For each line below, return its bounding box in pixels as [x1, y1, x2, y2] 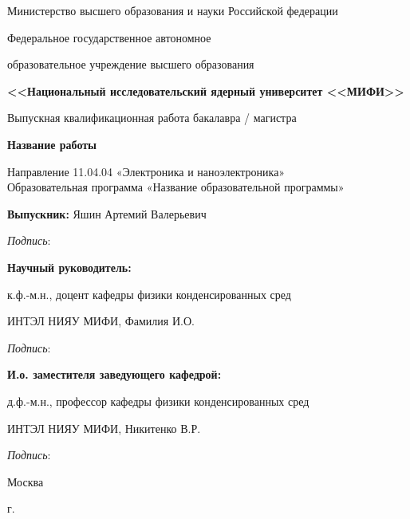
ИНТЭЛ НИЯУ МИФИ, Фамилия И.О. [7, 313, 195, 329]
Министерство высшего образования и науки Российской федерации [7, 2, 338, 18]
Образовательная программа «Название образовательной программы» [7, 179, 345, 195]
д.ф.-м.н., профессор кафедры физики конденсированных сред [7, 392, 309, 409]
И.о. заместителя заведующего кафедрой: [7, 366, 222, 383]
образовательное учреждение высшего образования [7, 56, 254, 73]
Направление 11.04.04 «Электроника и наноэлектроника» [7, 163, 286, 179]
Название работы [7, 136, 97, 152]
